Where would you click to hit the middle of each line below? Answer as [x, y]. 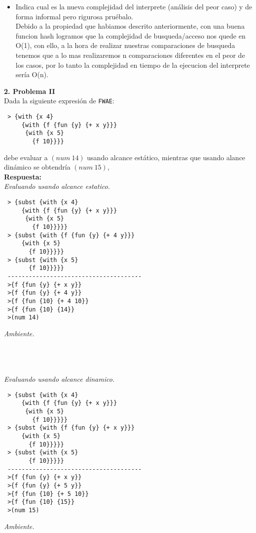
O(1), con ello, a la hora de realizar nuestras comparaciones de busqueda [125, 45]
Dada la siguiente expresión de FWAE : [59, 101]
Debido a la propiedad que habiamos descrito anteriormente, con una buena [130, 26]
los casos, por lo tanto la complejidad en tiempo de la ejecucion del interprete [133, 65]
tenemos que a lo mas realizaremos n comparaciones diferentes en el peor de [130, 55]
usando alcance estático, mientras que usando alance [166, 157]
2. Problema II [30, 91]
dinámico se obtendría [37, 167]
